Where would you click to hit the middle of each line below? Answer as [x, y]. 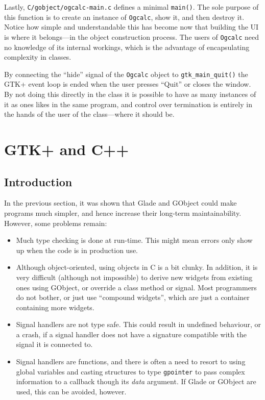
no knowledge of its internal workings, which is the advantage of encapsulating [127, 47]
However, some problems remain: [56, 223]
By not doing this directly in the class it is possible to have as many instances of [130, 94]
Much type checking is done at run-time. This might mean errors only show [134, 240]
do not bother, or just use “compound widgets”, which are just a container [133, 297]
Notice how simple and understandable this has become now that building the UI [131, 27]
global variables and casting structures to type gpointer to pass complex [130, 371]
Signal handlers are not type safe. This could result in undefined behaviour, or [139, 324]
